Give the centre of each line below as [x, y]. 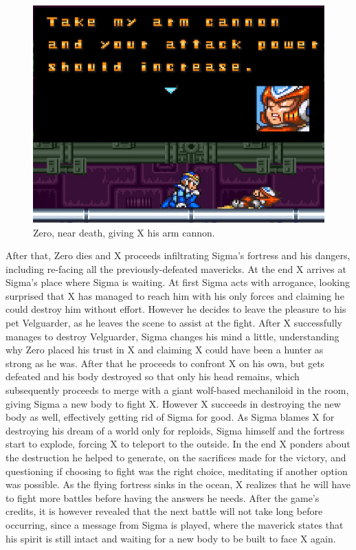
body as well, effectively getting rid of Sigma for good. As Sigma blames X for [170, 417]
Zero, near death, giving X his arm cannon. [124, 232]
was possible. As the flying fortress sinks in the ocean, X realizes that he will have [178, 484]
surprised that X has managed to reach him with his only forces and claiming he [175, 295]
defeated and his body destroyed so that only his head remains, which [153, 376]
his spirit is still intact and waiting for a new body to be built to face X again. [171, 538]
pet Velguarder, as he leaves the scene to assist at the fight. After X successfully [174, 323]
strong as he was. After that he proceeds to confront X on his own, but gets [165, 363]
